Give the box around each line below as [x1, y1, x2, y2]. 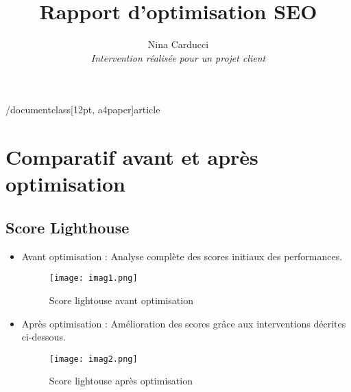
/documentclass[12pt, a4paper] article [5, 102, 160, 117]
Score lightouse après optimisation [49, 373, 193, 388]
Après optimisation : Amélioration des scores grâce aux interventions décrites [21, 316, 346, 330]
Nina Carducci [147, 37, 209, 51]
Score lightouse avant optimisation [49, 292, 193, 307]
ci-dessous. [21, 330, 66, 344]
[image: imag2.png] [49, 354, 138, 364]
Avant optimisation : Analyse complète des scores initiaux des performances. [21, 249, 343, 263]
